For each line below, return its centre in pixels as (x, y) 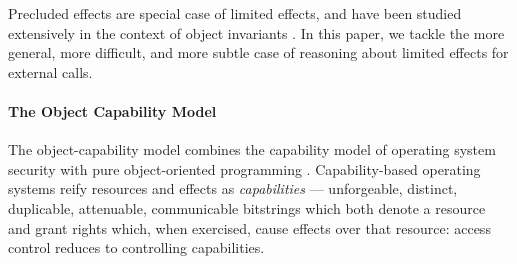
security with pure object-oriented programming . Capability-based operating (244, 168)
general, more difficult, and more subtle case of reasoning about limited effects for (258, 52)
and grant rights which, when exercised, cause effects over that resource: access (249, 227)
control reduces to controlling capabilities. (136, 247)
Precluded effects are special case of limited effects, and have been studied (235, 13)
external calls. (50, 71)
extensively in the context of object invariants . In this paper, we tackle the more (256, 32)
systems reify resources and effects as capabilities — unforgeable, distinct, (233, 188)
